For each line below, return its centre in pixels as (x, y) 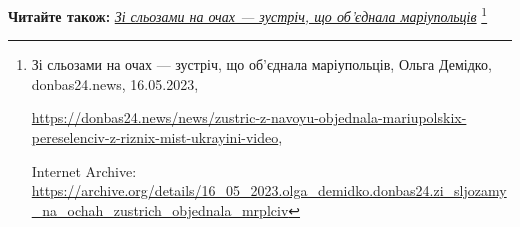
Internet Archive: (84, 170)
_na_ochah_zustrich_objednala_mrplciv (160, 209)
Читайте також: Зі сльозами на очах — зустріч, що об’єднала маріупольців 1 (248, 14)
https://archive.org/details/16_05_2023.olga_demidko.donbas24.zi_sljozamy (269, 190)
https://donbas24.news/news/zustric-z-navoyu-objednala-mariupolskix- (249, 117)
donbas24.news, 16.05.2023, (115, 83)
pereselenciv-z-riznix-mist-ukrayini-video (155, 137)
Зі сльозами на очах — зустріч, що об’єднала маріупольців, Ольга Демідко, (261, 64)
